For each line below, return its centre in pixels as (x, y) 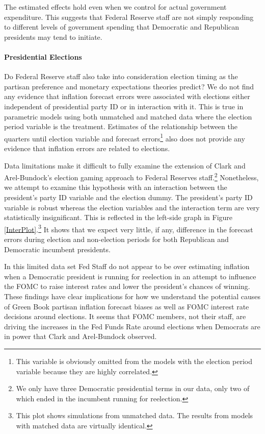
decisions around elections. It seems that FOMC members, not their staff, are (125, 316)
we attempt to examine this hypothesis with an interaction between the (116, 187)
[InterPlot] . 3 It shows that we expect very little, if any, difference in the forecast (129, 228)
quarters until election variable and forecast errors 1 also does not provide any (125, 137)
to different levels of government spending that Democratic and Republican (122, 27)
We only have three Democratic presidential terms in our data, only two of (133, 388)
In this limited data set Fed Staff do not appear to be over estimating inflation (127, 266)
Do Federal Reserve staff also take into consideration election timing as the (121, 76)
